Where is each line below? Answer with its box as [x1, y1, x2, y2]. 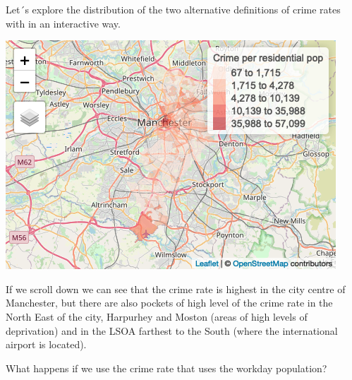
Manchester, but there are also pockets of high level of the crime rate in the [6, 295, 333, 310]
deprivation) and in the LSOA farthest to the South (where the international [6, 323, 338, 338]
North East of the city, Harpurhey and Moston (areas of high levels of [6, 309, 308, 323]
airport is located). [6, 337, 87, 352]
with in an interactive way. [6, 16, 121, 30]
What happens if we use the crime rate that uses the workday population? [6, 360, 327, 375]
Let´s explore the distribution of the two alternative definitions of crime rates [6, 2, 341, 16]
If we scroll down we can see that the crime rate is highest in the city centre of [6, 281, 346, 296]
